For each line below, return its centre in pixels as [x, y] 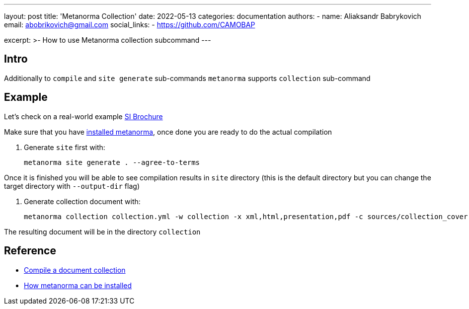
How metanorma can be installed [78, 285]
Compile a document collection [75, 270]
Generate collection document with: [82, 201]
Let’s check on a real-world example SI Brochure [83, 116]
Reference [30, 251]
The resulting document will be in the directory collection [102, 232]
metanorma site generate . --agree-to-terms [112, 162]
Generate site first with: [65, 147]
